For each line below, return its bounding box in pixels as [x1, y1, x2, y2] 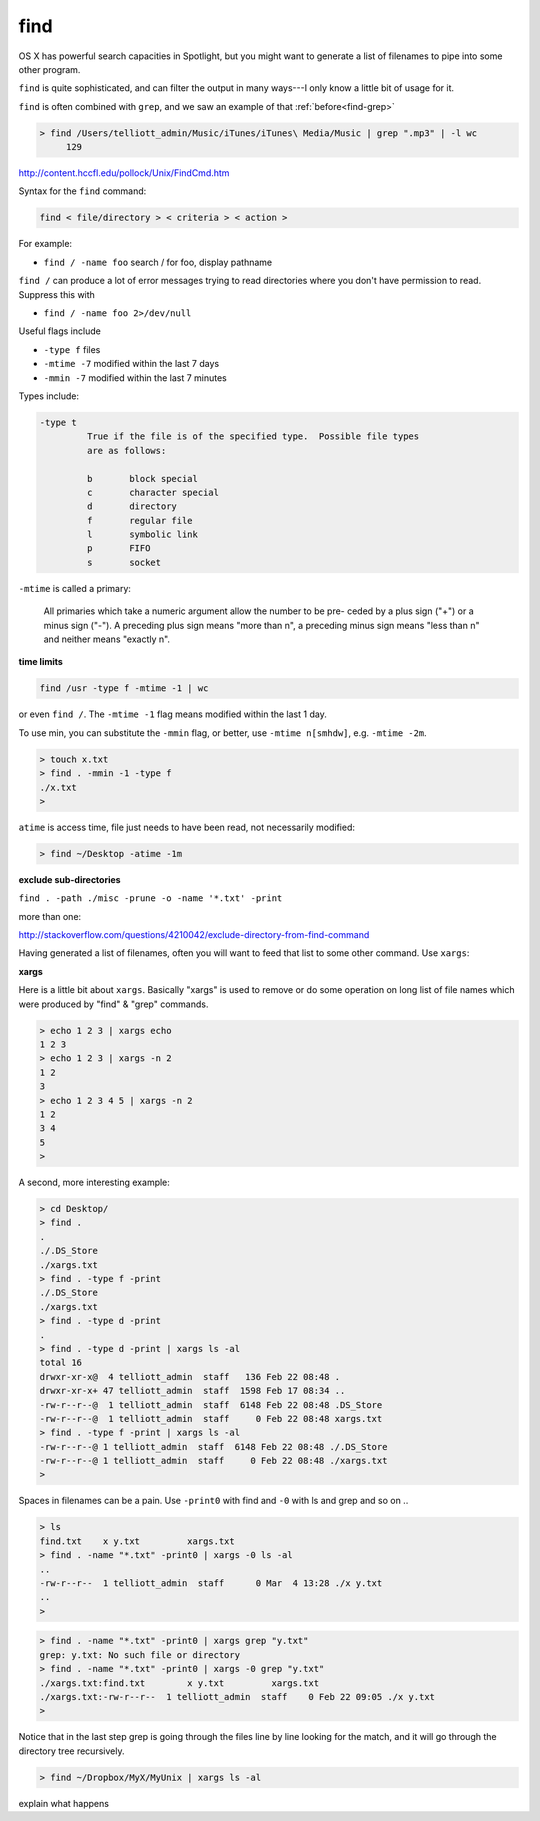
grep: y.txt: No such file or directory [39, 1649, 240, 1660]
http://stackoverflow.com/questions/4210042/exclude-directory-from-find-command [18, 929, 370, 941]
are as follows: [86, 445, 167, 456]
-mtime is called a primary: [18, 582, 132, 594]
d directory [86, 501, 177, 512]
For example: [18, 238, 73, 250]
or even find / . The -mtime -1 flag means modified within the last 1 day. [18, 708, 327, 720]
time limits [18, 656, 64, 668]
